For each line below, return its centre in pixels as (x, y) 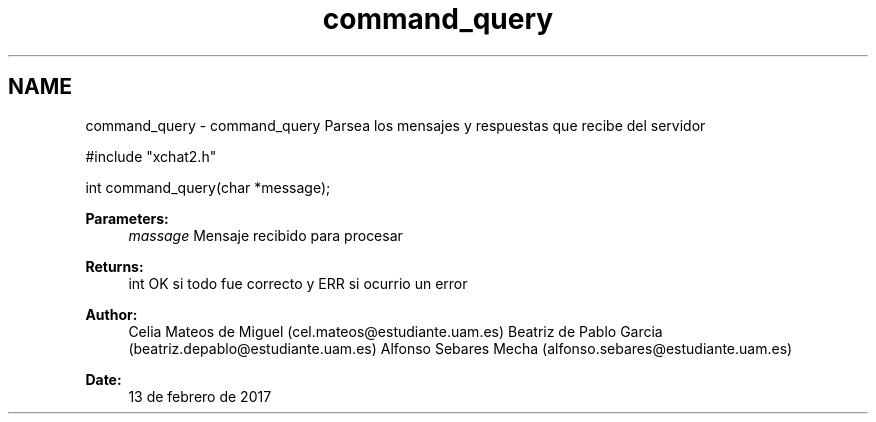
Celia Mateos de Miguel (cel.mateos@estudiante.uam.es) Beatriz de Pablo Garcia (395, 331)
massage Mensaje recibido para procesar (265, 235)
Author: (111, 314)
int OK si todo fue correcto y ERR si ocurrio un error (298, 283)
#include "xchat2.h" (151, 156)
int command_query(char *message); (208, 187)
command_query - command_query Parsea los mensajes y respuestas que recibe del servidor (395, 125)
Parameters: (127, 218)
